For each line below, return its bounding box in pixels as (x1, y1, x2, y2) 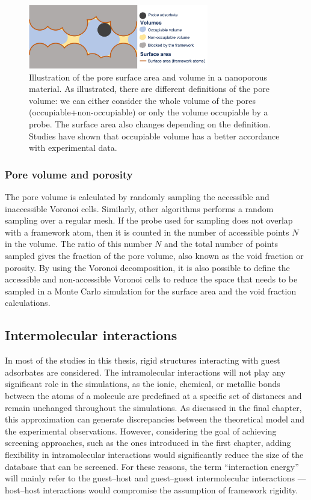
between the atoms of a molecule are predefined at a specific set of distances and (5, 389, 302, 401)
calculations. (5, 296, 51, 309)
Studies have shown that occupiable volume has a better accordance (29, 129, 280, 142)
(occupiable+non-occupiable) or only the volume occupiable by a (29, 106, 268, 118)
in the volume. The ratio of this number (5, 237, 152, 250)
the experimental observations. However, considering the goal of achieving (5, 424, 277, 437)
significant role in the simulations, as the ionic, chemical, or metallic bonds (5, 377, 280, 390)
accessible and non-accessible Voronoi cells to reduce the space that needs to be (5, 273, 298, 285)
